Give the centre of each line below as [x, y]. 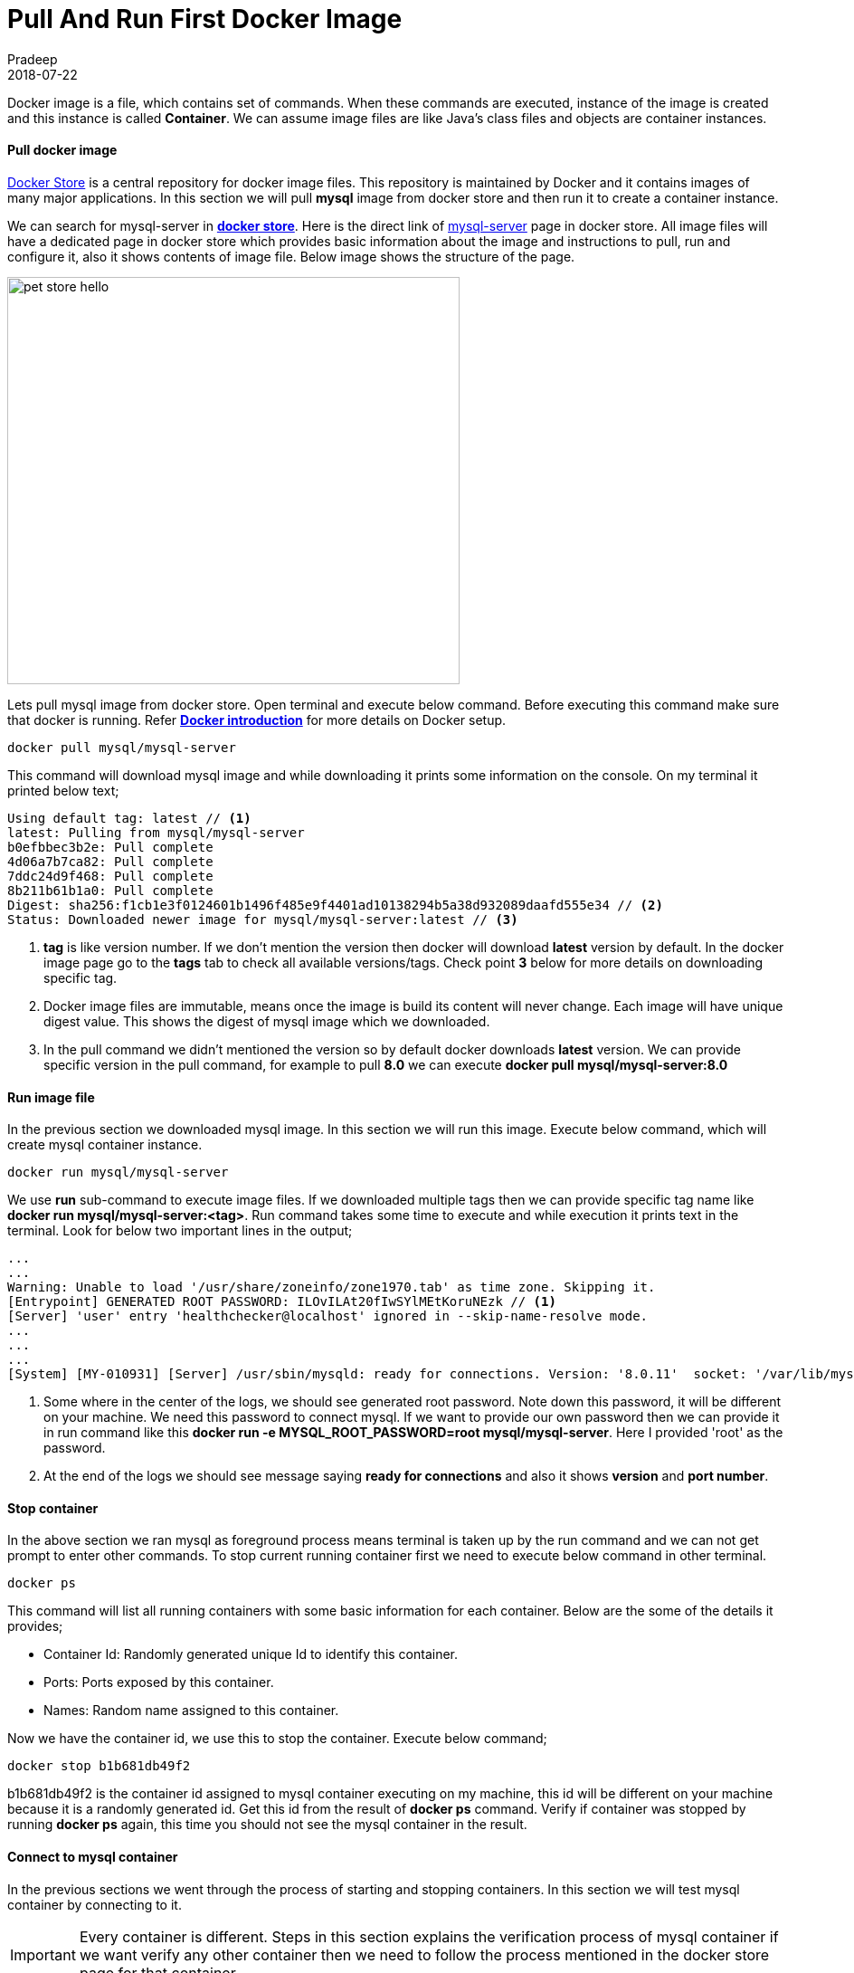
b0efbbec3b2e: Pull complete [110, 847]
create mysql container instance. [105, 1145]
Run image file [51, 1097]
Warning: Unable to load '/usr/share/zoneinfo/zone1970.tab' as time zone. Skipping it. [332, 1287]
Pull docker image [62, 150]
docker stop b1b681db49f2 [99, 1766]
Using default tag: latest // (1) [129, 818]
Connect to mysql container [93, 1857]
